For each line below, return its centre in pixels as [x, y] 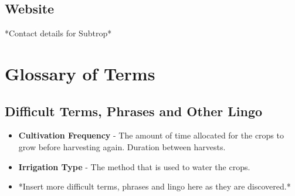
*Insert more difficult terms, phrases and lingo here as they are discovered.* [155, 186]
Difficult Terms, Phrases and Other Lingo [134, 111]
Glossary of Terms [80, 73]
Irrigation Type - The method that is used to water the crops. [134, 166]
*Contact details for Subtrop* [58, 33]
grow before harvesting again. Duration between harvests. [122, 146]
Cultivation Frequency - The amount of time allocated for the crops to [151, 135]
